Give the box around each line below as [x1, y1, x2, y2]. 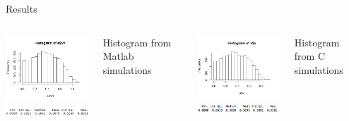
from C [294, 49, 326, 63]
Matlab [102, 49, 134, 63]
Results [6, 1, 37, 15]
